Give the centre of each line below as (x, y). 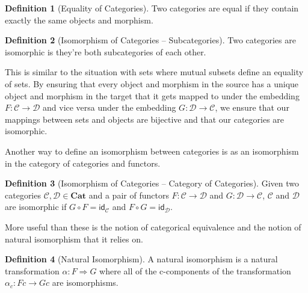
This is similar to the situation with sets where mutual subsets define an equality (154, 72)
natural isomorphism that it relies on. (74, 239)
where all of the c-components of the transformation (195, 270)
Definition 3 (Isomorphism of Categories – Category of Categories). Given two (152, 183)
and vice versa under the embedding (109, 107)
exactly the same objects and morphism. (79, 20)
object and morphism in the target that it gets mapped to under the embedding (152, 95)
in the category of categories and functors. (83, 163)
